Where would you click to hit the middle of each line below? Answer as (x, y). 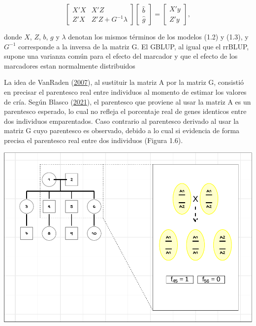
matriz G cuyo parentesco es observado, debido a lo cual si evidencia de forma (122, 130)
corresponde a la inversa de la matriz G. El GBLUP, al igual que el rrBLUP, (133, 46)
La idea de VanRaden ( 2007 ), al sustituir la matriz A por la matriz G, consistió (124, 82)
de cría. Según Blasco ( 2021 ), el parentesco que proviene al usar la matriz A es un (128, 101)
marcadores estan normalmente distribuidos (70, 65)
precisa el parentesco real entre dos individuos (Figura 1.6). (94, 140)
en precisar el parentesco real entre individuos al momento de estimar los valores (125, 91)
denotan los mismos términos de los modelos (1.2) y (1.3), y (158, 36)
